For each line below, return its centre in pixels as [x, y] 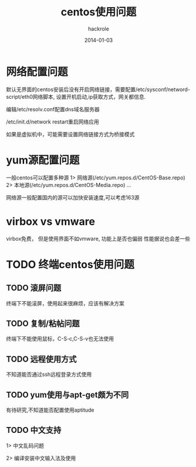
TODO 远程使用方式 [41, 359]
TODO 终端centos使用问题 [70, 264]
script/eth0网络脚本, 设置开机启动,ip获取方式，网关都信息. [76, 96]
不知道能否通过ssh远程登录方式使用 [49, 375]
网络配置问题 [37, 72]
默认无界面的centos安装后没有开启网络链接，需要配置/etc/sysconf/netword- [98, 89]
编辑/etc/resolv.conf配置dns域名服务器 [53, 109]
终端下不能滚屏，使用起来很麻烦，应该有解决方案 [65, 303]
